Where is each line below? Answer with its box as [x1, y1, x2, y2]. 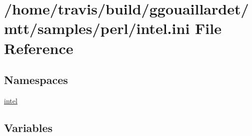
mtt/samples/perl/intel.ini [4, 18, 190, 38]
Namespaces [4, 72, 68, 87]
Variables [4, 119, 53, 135]
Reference [4, 37, 73, 58]
